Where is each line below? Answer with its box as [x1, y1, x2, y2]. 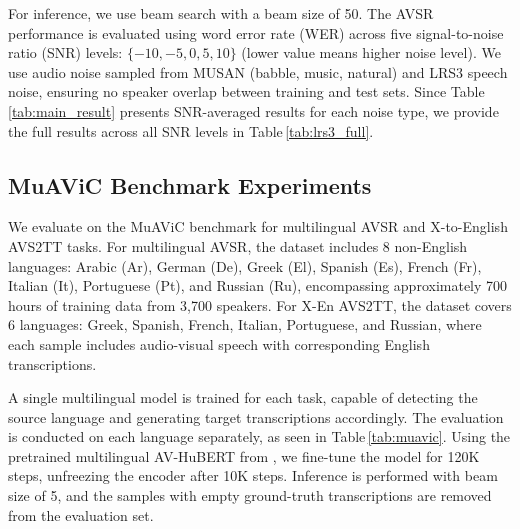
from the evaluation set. [8, 504, 154, 525]
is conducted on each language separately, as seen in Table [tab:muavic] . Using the [8, 426, 511, 447]
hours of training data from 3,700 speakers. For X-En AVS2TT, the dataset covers [8, 294, 512, 315]
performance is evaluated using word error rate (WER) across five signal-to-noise [8, 22, 504, 43]
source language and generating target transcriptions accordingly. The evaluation [8, 406, 504, 427]
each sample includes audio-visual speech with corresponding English [8, 333, 430, 354]
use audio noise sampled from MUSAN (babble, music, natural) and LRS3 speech [8, 61, 508, 82]
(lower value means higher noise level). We [241, 42, 501, 63]
